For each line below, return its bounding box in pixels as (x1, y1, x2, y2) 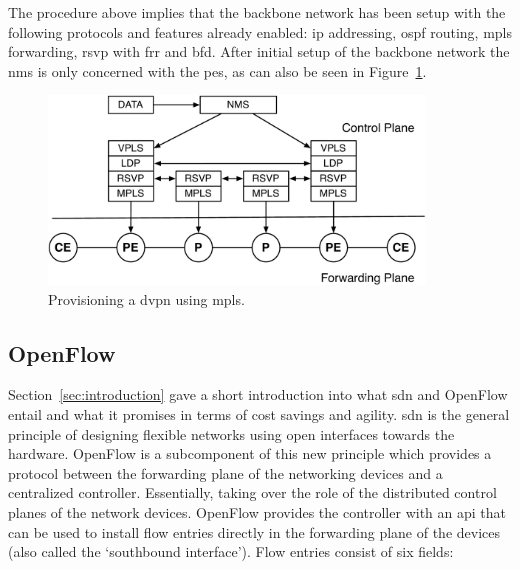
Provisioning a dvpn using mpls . (48, 288, 245, 309)
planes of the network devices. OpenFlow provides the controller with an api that (8, 502, 506, 523)
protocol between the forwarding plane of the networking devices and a (8, 462, 443, 483)
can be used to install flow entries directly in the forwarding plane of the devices (8, 521, 501, 542)
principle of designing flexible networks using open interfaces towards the (8, 423, 455, 444)
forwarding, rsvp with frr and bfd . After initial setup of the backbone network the (8, 41, 510, 62)
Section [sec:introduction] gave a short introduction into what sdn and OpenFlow (8, 384, 508, 405)
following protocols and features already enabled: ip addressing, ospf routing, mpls (8, 21, 512, 42)
